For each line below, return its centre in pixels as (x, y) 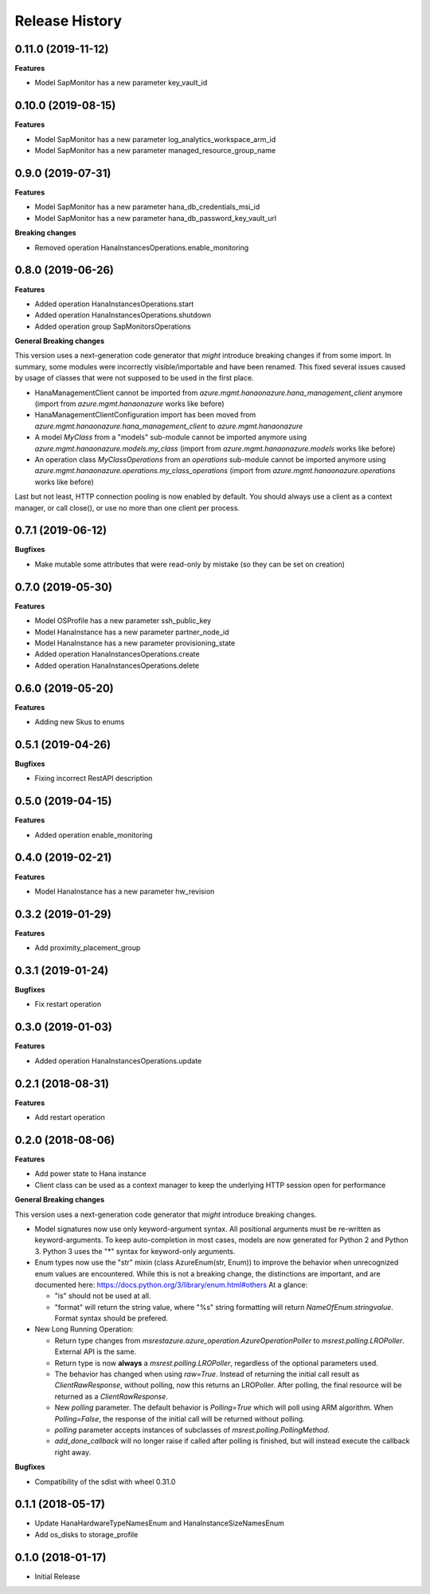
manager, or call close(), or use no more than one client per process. (127, 507)
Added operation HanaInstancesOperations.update (118, 1060)
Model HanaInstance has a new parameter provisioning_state (135, 643)
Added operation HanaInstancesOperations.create (117, 654)
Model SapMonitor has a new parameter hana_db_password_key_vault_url (156, 218)
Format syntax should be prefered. (111, 1318)
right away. (73, 1452)
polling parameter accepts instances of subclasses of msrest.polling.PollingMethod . (192, 1430)
